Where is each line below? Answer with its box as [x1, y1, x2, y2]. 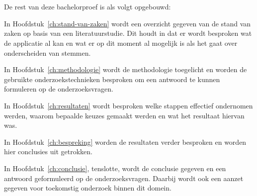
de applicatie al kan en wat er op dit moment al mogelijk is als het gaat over [4, 37, 238, 48]
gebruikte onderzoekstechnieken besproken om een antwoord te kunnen [4, 74, 220, 84]
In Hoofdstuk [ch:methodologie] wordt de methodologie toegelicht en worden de [4, 64, 247, 75]
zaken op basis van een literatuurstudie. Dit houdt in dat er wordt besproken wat [4, 28, 252, 38]
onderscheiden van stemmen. [4, 47, 91, 58]
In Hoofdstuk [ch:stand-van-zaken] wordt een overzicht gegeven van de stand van [4, 18, 251, 28]
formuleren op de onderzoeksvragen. [4, 84, 113, 94]
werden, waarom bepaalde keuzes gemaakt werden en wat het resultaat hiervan [4, 110, 245, 120]
